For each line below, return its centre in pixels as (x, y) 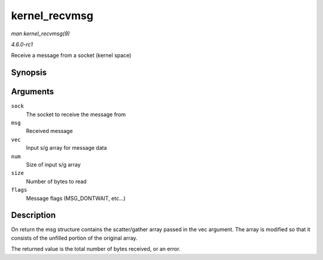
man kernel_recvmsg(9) (40, 34)
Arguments (33, 92)
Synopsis (29, 73)
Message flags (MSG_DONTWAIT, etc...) (76, 198)
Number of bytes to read (56, 181)
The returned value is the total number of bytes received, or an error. (96, 249)
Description (33, 215)
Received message (49, 131)
